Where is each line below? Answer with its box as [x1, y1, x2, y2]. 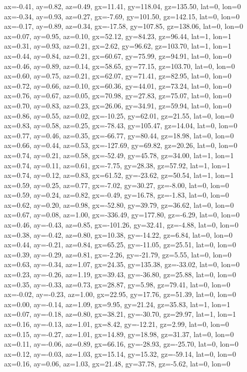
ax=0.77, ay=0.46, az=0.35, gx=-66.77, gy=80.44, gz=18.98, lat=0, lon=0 [4, 130, 234, 140]
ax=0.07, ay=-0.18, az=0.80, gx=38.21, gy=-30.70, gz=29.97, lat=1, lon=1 [4, 309, 236, 319]
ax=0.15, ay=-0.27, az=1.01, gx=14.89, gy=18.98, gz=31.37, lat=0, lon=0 [4, 328, 234, 339]
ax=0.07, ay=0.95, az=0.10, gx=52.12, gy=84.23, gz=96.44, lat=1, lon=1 [4, 30, 231, 41]
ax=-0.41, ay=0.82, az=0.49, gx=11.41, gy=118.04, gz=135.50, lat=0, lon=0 [4, 1, 241, 11]
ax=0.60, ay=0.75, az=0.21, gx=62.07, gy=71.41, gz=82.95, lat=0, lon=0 [4, 70, 231, 81]
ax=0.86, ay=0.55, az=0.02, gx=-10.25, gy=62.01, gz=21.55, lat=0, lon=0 [4, 110, 234, 121]
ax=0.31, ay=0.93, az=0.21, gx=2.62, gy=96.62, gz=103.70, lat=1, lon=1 [4, 41, 231, 51]
